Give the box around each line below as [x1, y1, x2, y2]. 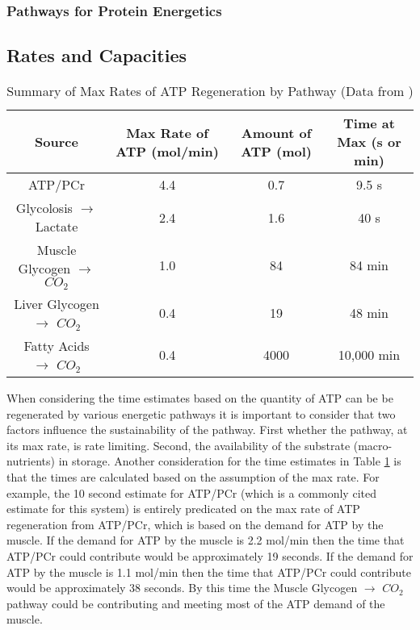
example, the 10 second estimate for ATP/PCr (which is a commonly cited [6, 484, 376, 501]
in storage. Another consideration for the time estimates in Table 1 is [58, 453, 401, 469]
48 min [349, 303, 388, 323]
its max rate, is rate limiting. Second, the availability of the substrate [6, 436, 351, 453]
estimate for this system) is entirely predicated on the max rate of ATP [6, 500, 360, 517]
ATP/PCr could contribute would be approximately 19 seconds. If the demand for [6, 547, 414, 564]
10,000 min [338, 345, 401, 365]
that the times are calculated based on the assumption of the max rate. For [6, 468, 380, 485]
